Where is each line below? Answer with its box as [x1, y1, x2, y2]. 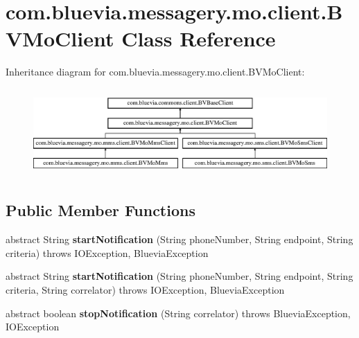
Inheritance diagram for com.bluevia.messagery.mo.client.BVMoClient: [6, 64, 305, 79]
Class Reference [121, 24, 276, 53]
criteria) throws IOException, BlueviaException [6, 245, 209, 260]
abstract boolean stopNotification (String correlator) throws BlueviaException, [6, 305, 351, 320]
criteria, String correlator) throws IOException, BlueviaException [6, 282, 285, 296]
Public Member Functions [6, 199, 195, 221]
